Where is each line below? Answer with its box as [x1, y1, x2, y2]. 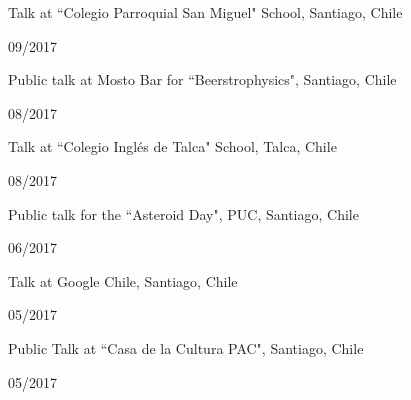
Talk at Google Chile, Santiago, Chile [8, 270, 238, 291]
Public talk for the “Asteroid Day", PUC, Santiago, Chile [8, 203, 359, 224]
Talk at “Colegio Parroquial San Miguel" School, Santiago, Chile [8, 2, 403, 22]
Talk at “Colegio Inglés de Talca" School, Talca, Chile [8, 136, 337, 157]
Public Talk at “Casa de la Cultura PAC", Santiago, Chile [8, 337, 364, 358]
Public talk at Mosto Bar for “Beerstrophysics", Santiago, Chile [8, 69, 397, 90]
